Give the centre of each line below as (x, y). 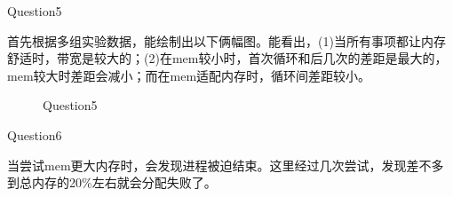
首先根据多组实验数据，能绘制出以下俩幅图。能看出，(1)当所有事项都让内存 (226, 40)
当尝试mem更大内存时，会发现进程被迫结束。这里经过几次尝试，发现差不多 (226, 165)
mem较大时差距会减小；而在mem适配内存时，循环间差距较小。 (189, 75)
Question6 (35, 134)
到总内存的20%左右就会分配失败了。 (112, 182)
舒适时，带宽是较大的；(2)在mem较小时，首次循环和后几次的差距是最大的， (227, 58)
